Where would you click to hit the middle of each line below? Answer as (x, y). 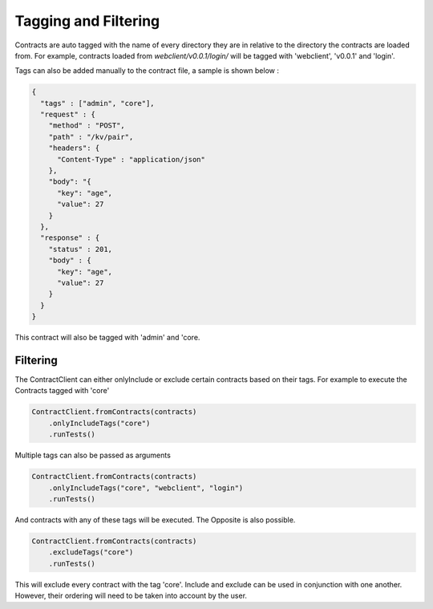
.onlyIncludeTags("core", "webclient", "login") (146, 488)
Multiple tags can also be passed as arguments (93, 455)
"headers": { (74, 148)
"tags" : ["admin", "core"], (98, 103)
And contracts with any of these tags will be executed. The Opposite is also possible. (155, 520)
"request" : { (68, 115)
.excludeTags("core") (91, 552)
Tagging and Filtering (87, 21)
